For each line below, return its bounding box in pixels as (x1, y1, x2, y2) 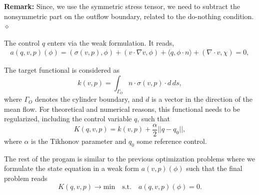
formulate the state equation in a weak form (4, 163, 139, 173)
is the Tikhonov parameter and (31, 136, 126, 146)
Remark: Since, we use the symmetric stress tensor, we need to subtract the (4, 1, 240, 11)
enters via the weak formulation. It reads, (47, 37, 174, 48)
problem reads (4, 173, 47, 183)
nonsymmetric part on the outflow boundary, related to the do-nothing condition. (4, 11, 254, 21)
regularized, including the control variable (4, 113, 132, 124)
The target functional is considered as (4, 65, 119, 75)
